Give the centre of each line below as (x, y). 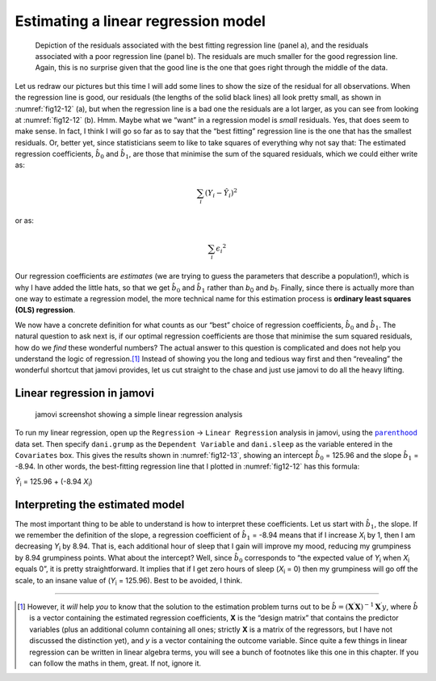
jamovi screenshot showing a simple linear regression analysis (139, 414)
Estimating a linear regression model (140, 21)
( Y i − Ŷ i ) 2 (221, 193)
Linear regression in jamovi (85, 393)
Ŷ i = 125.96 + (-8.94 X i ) (54, 482)
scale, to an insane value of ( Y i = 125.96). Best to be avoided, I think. (129, 581)
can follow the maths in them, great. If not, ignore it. (115, 663)
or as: (24, 221)
